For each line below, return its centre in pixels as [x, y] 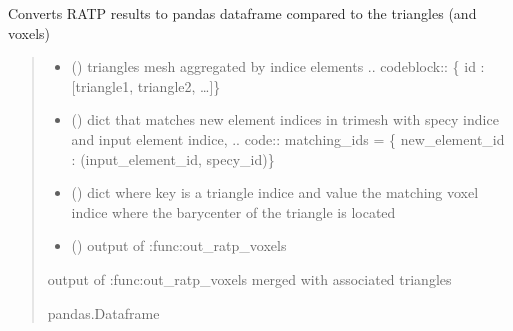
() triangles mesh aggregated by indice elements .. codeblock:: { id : [278, 66]
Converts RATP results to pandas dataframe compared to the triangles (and [242, 13]
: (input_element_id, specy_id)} [173, 158]
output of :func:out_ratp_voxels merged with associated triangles [249, 278]
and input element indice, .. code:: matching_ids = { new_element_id [288, 138]
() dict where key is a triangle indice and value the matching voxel [275, 192]
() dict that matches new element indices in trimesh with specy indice [285, 119]
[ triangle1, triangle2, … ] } [146, 85]
